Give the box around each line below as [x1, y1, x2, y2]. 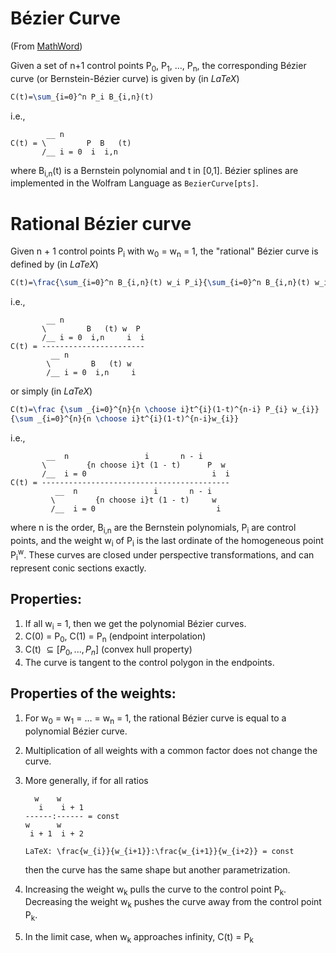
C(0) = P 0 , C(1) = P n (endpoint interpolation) [24, 630, 207, 645]
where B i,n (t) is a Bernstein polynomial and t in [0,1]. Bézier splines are [10, 164, 299, 179]
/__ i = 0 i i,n [41, 147, 118, 157]
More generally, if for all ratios [24, 774, 149, 786]
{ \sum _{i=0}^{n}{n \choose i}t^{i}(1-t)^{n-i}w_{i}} [10, 413, 240, 424]
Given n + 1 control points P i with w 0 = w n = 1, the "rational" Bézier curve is [10, 245, 319, 260]
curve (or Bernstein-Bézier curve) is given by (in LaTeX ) [10, 72, 240, 84]
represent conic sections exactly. [10, 562, 147, 574]
